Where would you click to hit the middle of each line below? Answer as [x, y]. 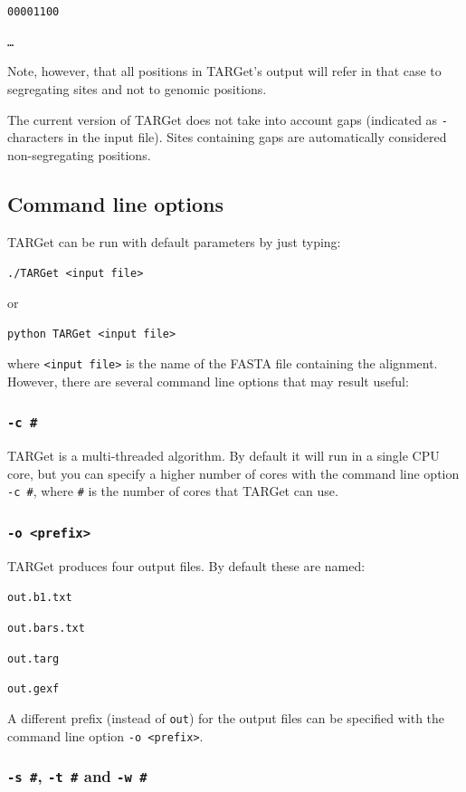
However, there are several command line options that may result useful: [208, 381]
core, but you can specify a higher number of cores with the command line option [233, 473]
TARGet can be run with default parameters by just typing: [174, 241]
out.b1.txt [40, 598]
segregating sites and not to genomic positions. [137, 88]
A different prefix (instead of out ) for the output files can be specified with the [226, 717]
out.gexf [33, 689]
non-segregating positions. [79, 154]
